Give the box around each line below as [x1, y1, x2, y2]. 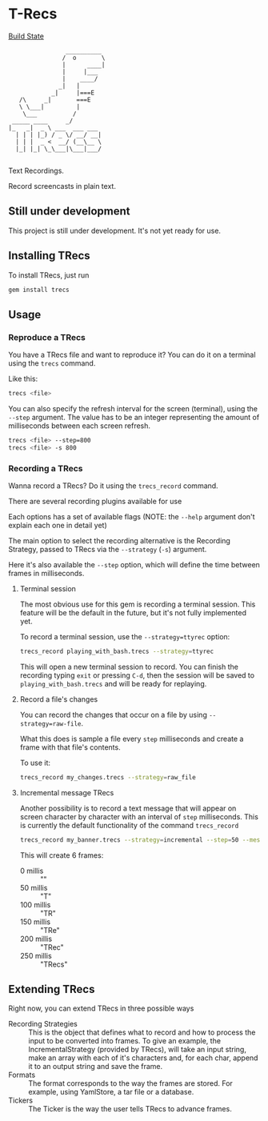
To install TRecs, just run [8, 270, 90, 280]
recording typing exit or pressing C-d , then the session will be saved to [19, 670, 254, 680]
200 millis [19, 934, 53, 943]
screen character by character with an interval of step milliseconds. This [19, 811, 258, 821]
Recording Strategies [8, 1019, 78, 1029]
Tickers [8, 1095, 34, 1105]
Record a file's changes [19, 694, 98, 704]
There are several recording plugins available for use [8, 497, 182, 506]
